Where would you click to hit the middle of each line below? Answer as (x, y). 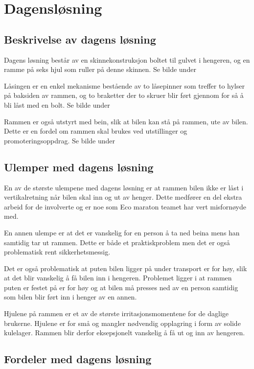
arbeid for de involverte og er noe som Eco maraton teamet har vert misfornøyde (125, 206)
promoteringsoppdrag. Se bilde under (60, 140)
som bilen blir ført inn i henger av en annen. (70, 297)
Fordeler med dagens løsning (78, 359)
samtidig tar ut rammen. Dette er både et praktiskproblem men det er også (117, 242)
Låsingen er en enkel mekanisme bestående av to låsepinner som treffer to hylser (124, 85)
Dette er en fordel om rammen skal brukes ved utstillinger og (96, 131)
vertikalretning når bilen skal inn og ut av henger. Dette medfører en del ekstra (123, 197)
